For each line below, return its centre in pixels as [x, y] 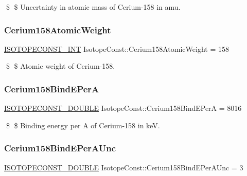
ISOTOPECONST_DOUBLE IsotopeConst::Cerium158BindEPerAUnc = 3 [124, 167]
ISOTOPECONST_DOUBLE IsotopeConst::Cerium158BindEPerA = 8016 [123, 108]
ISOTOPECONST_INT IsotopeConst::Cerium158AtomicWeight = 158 [117, 48]
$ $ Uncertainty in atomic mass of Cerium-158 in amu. [93, 7]
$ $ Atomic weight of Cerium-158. [60, 66]
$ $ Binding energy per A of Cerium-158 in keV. [83, 125]
